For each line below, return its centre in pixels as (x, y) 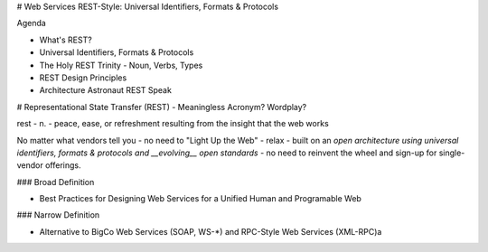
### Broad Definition (56, 182)
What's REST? (66, 40)
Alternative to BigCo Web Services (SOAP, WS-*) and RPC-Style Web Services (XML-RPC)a (211, 231)
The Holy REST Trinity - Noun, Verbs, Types (121, 65)
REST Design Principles (83, 78)
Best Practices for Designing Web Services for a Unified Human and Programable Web (200, 199)
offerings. (63, 165)
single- (452, 153)
